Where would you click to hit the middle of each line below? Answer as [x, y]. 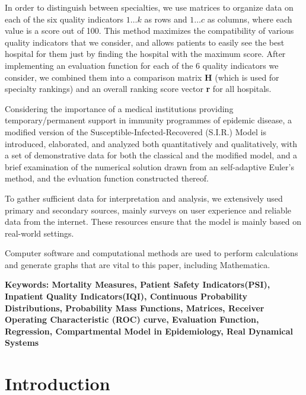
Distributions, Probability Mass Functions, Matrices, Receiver [135, 308]
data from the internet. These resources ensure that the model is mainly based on [153, 222]
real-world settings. [39, 233]
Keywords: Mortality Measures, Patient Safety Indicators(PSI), [138, 284]
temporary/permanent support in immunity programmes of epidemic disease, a [148, 120]
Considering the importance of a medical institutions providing [119, 108]
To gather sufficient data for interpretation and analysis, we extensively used [144, 198]
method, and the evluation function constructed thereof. [107, 178]
